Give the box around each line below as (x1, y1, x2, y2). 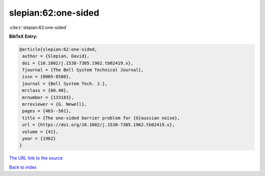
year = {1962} (22, 136, 56, 141)
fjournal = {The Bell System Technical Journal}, (22, 67, 144, 73)
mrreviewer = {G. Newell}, (22, 101, 87, 107)
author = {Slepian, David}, (22, 53, 90, 59)
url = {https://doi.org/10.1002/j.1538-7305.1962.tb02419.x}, (22, 122, 175, 127)
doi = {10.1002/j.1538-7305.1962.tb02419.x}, (22, 60, 133, 66)
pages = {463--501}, (22, 108, 72, 114)
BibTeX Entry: (9, 33, 38, 39)
